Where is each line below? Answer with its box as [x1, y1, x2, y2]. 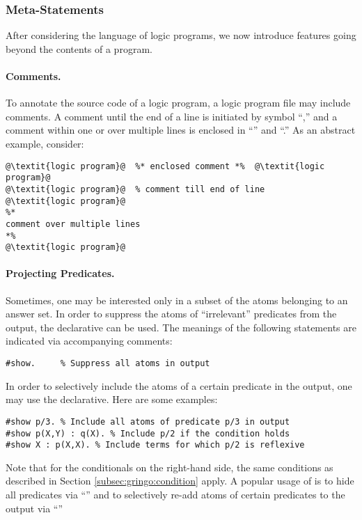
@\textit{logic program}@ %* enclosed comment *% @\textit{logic [6, 161, 325, 171]
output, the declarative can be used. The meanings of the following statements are [6, 320, 356, 334]
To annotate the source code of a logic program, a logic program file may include [6, 95, 351, 110]
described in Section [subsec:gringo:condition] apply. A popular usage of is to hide [6, 473, 354, 488]
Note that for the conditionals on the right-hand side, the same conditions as [6, 459, 333, 474]
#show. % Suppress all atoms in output [6, 359, 210, 368]
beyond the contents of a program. [6, 41, 152, 56]
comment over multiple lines [6, 219, 141, 229]
